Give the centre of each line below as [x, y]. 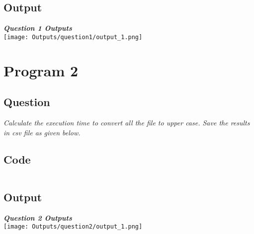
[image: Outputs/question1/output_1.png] [73, 37]
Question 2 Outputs [38, 217]
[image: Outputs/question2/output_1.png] [73, 227]
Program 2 [41, 70]
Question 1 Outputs [38, 28]
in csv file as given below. [42, 132]
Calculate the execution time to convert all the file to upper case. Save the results [127, 123]
